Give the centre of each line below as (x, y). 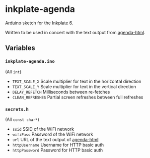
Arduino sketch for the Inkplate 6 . (39, 23)
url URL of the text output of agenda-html (55, 139)
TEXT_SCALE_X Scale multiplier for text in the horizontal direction (77, 81)
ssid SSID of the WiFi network (43, 129)
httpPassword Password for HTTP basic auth (58, 150)
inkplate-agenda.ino (30, 61)
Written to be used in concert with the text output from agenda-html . (75, 32)
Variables (20, 48)
